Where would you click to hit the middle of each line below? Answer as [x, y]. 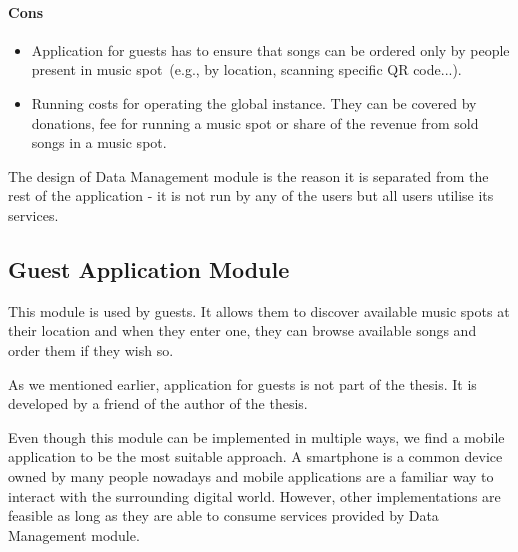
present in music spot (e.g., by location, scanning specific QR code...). [246, 69]
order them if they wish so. [91, 349]
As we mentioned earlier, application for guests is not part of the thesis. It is [242, 383]
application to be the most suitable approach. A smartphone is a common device [255, 456]
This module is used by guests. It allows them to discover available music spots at [259, 310]
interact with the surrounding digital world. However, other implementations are [254, 495]
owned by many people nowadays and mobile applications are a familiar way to [251, 475]
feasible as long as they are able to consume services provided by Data [223, 515]
